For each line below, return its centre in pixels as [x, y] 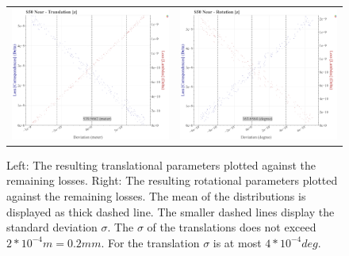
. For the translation [150, 242]
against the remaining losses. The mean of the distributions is [156, 195]
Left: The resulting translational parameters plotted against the [161, 164]
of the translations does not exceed [232, 227]
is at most [237, 242]
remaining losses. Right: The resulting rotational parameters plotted [172, 180]
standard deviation [52, 227]
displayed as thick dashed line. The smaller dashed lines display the [171, 211]
